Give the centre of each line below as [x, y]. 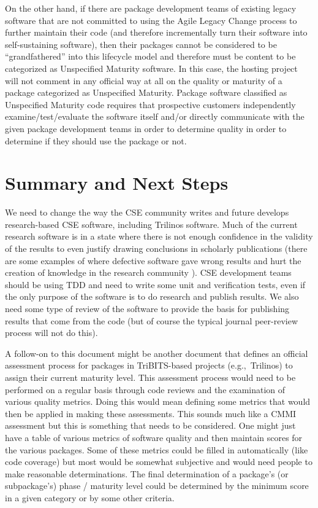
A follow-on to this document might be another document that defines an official [157, 353]
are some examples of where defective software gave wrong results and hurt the [153, 260]
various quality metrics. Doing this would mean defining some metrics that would [158, 401]
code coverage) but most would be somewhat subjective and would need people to [159, 462]
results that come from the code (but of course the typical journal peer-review [152, 320]
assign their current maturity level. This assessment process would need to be [150, 377]
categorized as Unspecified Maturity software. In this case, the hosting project [151, 68]
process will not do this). [51, 333]
